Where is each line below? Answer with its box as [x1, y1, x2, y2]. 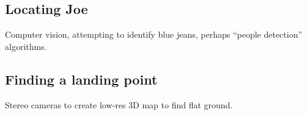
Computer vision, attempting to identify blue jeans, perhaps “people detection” [5, 28, 303, 41]
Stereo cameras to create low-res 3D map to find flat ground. [5, 98, 233, 111]
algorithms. [5, 40, 47, 52]
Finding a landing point [5, 69, 158, 88]
